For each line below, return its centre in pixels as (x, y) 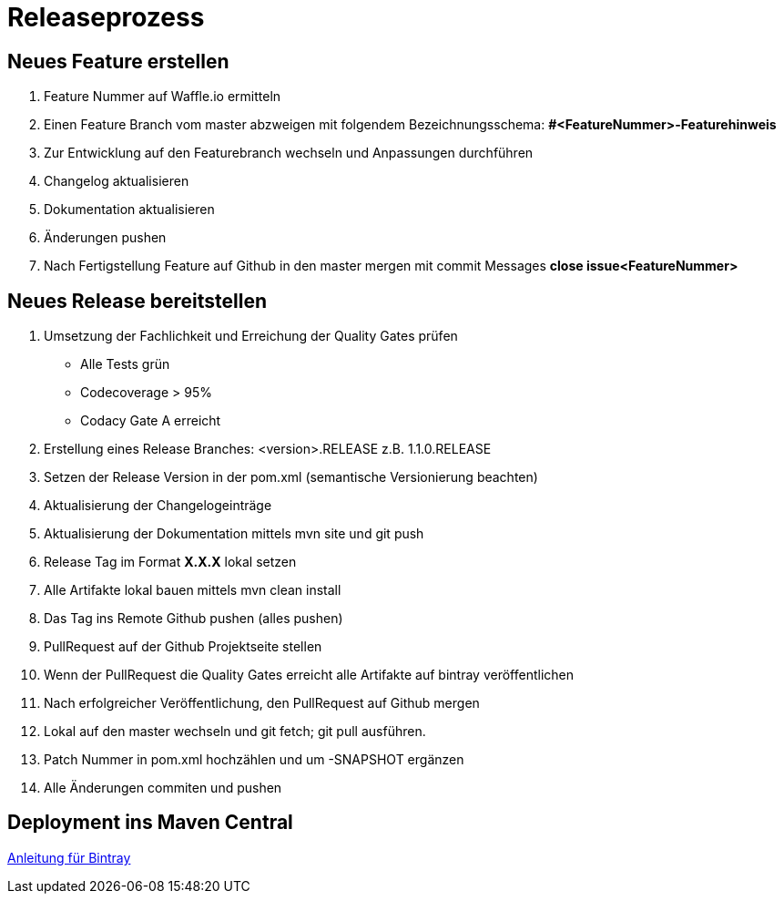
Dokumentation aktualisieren (129, 210)
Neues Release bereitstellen (137, 301)
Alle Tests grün (125, 364)
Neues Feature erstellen (118, 61)
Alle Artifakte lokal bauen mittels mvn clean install (193, 590)
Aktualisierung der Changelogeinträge (158, 506)
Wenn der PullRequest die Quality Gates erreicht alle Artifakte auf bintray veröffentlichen (309, 675)
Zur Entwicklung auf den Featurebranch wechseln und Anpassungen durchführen (289, 153)
